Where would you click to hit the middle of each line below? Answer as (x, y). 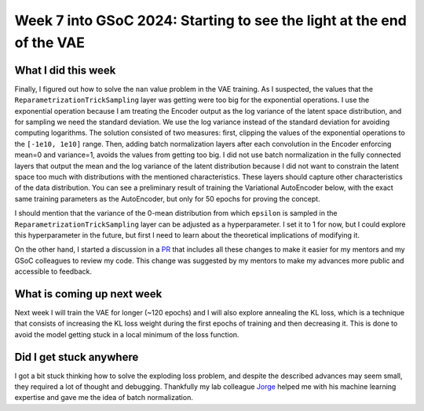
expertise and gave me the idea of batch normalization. (104, 398)
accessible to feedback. (53, 271)
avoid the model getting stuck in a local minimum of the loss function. (127, 334)
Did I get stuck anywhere (77, 357)
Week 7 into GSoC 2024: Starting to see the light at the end (211, 20)
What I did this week (65, 70)
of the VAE (50, 42)
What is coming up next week (88, 294)
